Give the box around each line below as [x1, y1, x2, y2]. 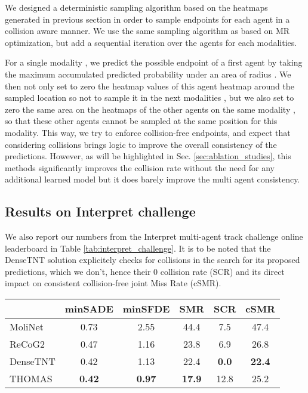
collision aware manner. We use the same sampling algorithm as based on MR [5, 24, 290, 37]
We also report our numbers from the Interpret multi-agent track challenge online [5, 230, 303, 243]
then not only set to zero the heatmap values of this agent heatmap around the [5, 79, 294, 92]
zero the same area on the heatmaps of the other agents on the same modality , [5, 103, 295, 115]
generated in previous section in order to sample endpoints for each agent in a [5, 13, 290, 25]
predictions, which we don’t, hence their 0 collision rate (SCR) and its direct [5, 265, 285, 277]
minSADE [64, 302, 113, 316]
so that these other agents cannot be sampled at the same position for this [5, 115, 278, 127]
